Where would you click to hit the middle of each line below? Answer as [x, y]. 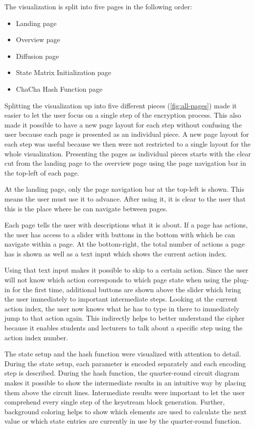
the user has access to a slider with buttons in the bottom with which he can [120, 234]
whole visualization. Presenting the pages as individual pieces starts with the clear [128, 153]
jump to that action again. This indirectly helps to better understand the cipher [125, 318]
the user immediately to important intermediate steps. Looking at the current [121, 299]
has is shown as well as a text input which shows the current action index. [116, 253]
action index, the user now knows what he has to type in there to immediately [122, 308]
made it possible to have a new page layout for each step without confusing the [123, 124]
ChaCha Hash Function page [59, 88]
